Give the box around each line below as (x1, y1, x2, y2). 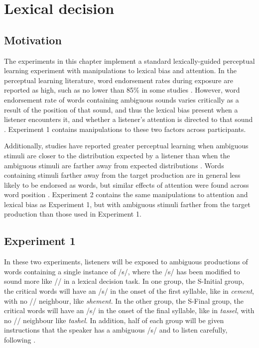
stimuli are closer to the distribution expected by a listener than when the (4, 150, 230, 160)
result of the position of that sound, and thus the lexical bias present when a (4, 104, 238, 115)
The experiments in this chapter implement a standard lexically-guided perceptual (4, 55, 255, 66)
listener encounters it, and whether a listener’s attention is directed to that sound (4, 114, 253, 124)
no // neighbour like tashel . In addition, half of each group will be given (4, 315, 224, 325)
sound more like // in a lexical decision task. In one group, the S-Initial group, (4, 276, 244, 286)
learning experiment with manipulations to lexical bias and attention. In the (4, 65, 237, 76)
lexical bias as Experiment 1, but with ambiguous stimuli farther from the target (4, 199, 251, 209)
